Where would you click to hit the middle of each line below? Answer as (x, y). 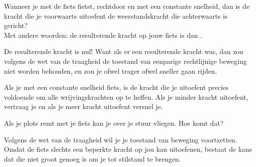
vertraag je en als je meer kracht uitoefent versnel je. (83, 106)
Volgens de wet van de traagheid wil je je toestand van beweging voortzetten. (121, 139)
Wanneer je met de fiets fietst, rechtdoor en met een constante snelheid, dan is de (127, 6)
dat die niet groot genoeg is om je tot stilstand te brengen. (93, 158)
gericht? (16, 25)
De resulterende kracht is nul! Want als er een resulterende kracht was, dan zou (124, 51)
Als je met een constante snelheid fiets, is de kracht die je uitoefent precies (116, 87)
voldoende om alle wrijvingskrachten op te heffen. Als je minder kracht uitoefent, (126, 97)
